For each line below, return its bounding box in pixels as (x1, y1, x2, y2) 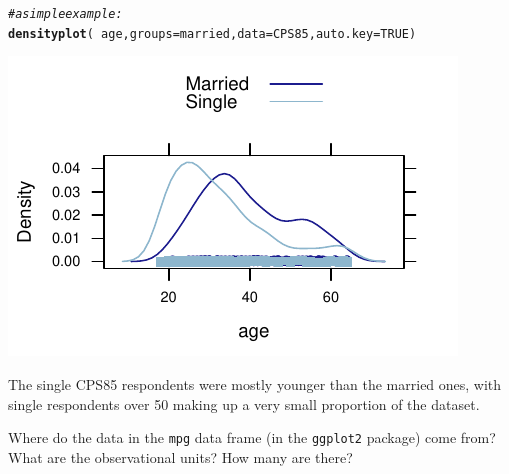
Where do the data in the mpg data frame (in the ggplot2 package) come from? (8, 427, 496, 448)
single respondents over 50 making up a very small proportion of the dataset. (8, 393, 480, 414)
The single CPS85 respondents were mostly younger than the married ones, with (8, 373, 502, 394)
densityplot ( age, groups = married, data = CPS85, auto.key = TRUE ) (8, 26, 417, 41)
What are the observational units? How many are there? (8, 446, 353, 467)
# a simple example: (8, 7, 123, 21)
